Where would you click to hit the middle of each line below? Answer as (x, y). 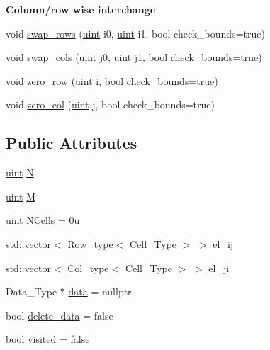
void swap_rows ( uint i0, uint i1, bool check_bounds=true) (135, 33)
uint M (21, 196)
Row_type (90, 243)
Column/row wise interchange (81, 9)
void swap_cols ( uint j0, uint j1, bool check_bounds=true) (134, 57)
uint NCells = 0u (43, 220)
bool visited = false (48, 339)
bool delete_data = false (60, 315)
